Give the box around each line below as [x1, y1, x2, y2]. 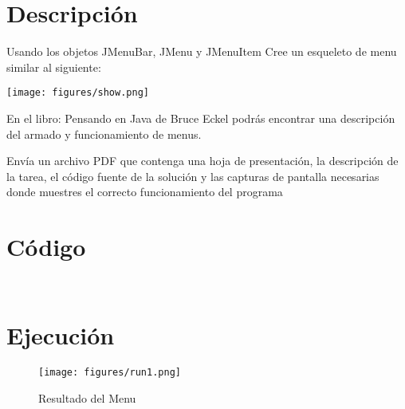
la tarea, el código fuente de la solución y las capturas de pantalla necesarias [6, 167, 379, 184]
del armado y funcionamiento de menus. [6, 125, 202, 142]
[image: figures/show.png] [6, 87, 149, 99]
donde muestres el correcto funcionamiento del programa [6, 183, 283, 200]
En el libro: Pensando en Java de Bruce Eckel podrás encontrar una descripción [6, 109, 395, 126]
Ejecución [6, 319, 115, 352]
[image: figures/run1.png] [38, 367, 181, 379]
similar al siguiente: [6, 58, 101, 75]
